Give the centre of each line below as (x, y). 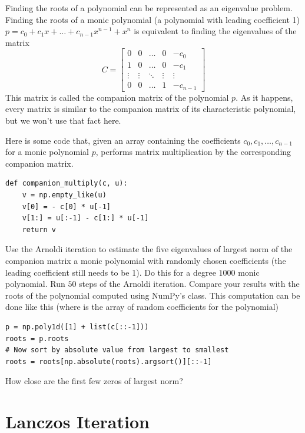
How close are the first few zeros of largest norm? (94, 381)
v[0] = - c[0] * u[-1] (66, 206)
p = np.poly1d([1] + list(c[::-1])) (77, 327)
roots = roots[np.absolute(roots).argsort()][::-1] (109, 361)
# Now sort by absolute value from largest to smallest (117, 350)
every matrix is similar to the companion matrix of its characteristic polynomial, (151, 109)
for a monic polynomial (47, 152)
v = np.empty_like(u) (64, 195)
